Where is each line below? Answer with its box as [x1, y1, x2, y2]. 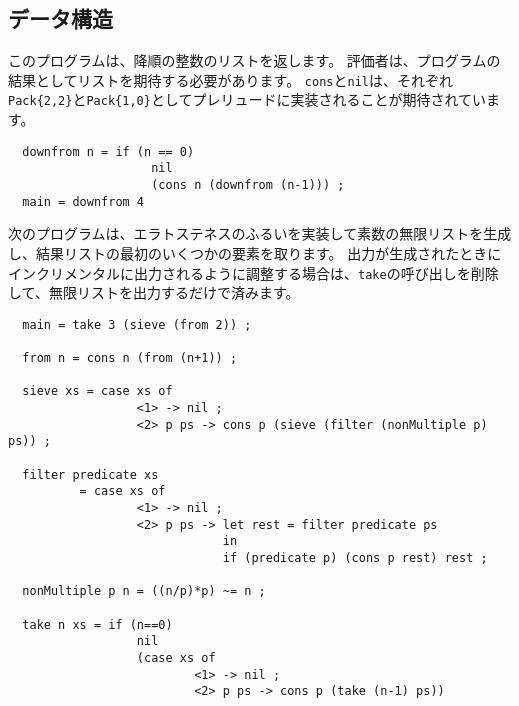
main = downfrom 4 [22, 194, 145, 209]
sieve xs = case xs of [22, 384, 173, 399]
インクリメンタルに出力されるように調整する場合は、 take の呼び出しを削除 [8, 262, 499, 283]
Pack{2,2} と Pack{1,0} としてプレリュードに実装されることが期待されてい [8, 89, 487, 110]
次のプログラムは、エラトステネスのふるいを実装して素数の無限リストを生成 [8, 223, 512, 244]
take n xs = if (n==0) [22, 617, 173, 632]
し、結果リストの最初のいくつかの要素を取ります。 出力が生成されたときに [8, 242, 502, 263]
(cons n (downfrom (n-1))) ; [151, 178, 345, 193]
